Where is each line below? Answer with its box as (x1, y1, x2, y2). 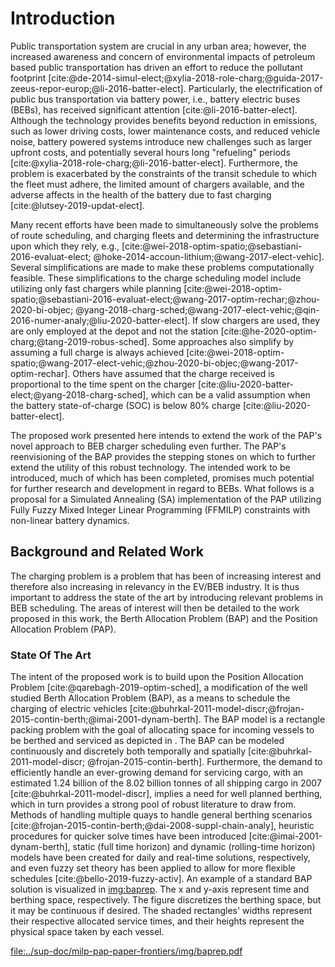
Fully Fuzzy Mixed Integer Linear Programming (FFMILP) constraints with (10, 503, 311, 516)
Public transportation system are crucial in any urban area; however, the (10, 40, 307, 52)
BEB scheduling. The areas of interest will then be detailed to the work (10, 602, 300, 614)
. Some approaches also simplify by (146, 335, 295, 347)
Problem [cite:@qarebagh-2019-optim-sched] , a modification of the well (10, 682, 308, 694)
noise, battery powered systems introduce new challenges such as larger (10, 135, 313, 147)
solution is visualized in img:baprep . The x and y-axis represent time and (10, 883, 310, 896)
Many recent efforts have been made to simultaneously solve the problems (10, 218, 319, 231)
